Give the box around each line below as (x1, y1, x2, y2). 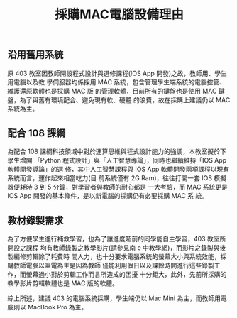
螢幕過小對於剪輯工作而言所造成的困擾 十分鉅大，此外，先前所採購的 (26, 270, 227, 279)
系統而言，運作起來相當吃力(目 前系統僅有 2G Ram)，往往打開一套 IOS (7, 174, 213, 182)
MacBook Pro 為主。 (27, 303, 88, 312)
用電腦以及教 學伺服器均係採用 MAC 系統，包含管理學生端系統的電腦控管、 (7, 77, 226, 86)
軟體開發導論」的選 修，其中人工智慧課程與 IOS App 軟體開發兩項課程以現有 (7, 165, 229, 174)
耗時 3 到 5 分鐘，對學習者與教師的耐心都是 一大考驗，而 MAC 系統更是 (19, 182, 228, 192)
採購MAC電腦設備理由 (54, 6, 184, 23)
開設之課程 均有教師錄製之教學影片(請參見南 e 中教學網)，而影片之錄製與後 (7, 243, 226, 252)
